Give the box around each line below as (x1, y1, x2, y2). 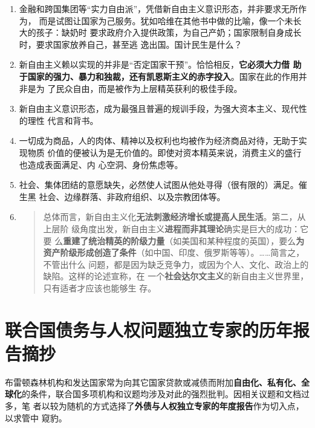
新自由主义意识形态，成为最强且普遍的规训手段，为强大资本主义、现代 (19, 102, 299, 115)
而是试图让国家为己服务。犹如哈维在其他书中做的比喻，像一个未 (39, 14, 293, 27)
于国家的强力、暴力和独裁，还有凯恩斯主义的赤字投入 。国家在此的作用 (19, 70, 299, 82)
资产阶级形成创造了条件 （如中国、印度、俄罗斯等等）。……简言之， (43, 246, 305, 259)
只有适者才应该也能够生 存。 (43, 281, 157, 294)
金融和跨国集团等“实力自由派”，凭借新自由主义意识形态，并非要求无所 (19, 2, 299, 15)
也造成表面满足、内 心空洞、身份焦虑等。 (19, 158, 183, 170)
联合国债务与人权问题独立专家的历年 (5, 317, 293, 342)
